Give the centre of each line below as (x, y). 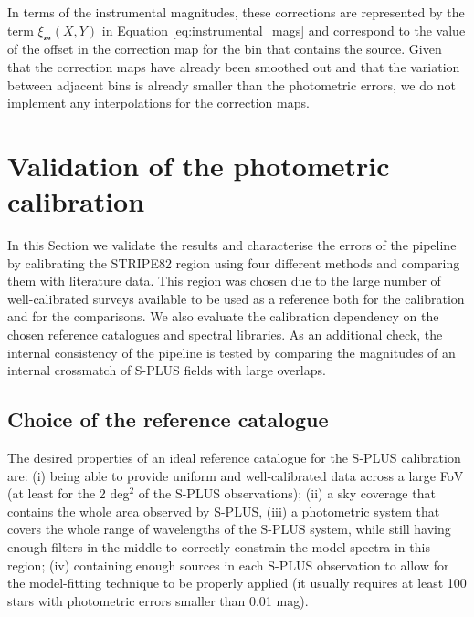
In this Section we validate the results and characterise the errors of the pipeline (232, 245)
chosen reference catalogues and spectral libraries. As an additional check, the (225, 335)
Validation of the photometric (199, 165)
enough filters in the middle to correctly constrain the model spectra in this (219, 547)
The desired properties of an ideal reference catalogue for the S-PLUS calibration (234, 458)
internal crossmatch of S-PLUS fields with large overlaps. (167, 370)
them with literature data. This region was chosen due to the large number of (224, 281)
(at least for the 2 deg (68, 493)
